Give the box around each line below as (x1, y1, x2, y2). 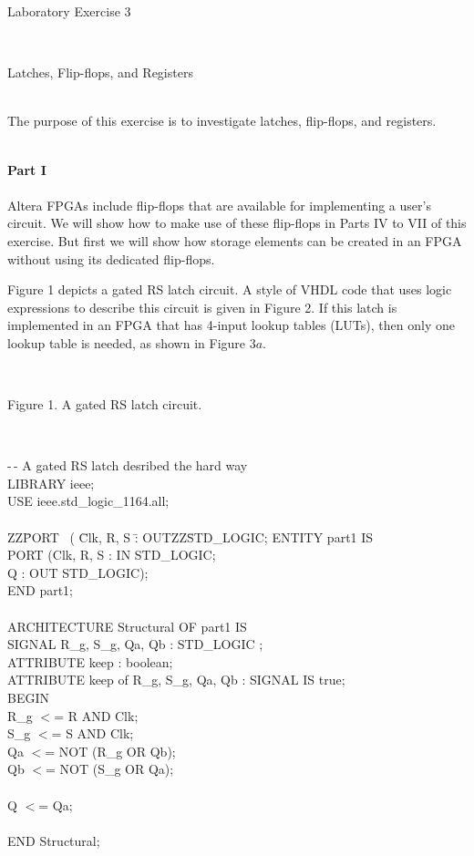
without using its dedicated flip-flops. (7, 249, 215, 268)
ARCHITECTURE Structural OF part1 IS (7, 616, 247, 635)
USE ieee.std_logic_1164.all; (7, 491, 170, 511)
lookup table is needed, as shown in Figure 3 (7, 333, 256, 352)
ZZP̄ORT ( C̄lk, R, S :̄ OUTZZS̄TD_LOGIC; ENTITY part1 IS (7, 527, 374, 546)
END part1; (7, 581, 74, 600)
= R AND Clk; (54, 706, 139, 725)
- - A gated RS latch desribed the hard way (7, 456, 248, 475)
